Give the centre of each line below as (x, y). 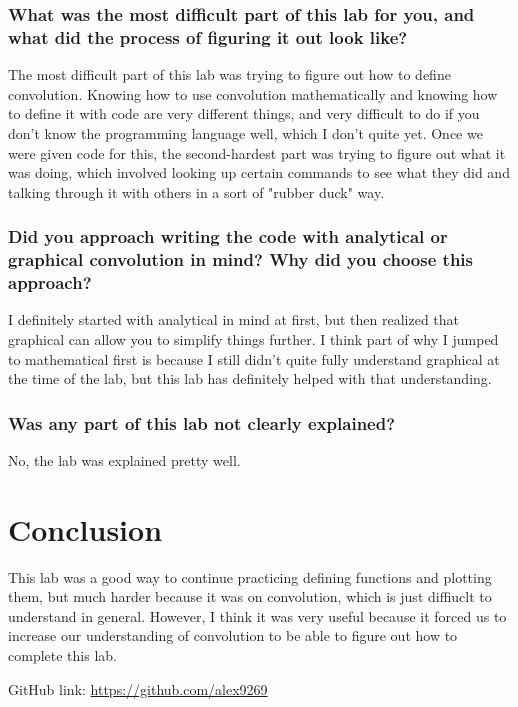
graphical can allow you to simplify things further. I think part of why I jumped (253, 338)
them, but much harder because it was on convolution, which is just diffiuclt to (250, 596)
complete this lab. (62, 655)
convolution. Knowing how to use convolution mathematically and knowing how (253, 93)
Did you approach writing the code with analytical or (228, 236)
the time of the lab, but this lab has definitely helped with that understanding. (250, 378)
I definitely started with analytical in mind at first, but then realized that (234, 319)
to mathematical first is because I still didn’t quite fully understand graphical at (254, 358)
